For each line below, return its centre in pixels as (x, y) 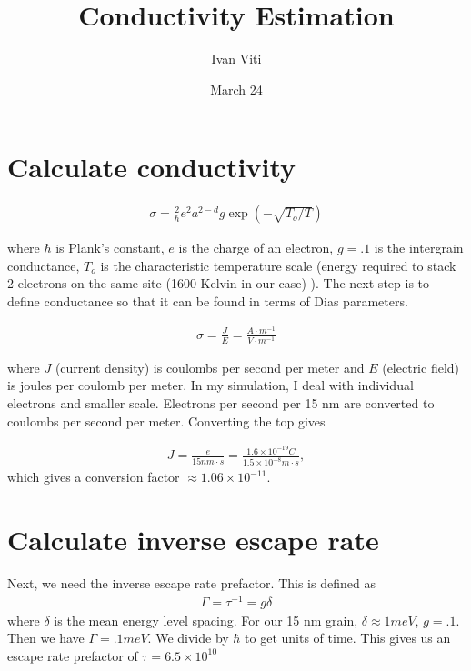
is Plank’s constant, (110, 248)
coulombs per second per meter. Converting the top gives (166, 421)
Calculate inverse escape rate (193, 540)
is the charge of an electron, (256, 248)
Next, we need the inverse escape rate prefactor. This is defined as (191, 582)
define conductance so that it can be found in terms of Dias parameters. (208, 301)
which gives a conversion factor (94, 477)
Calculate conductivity (152, 167)
